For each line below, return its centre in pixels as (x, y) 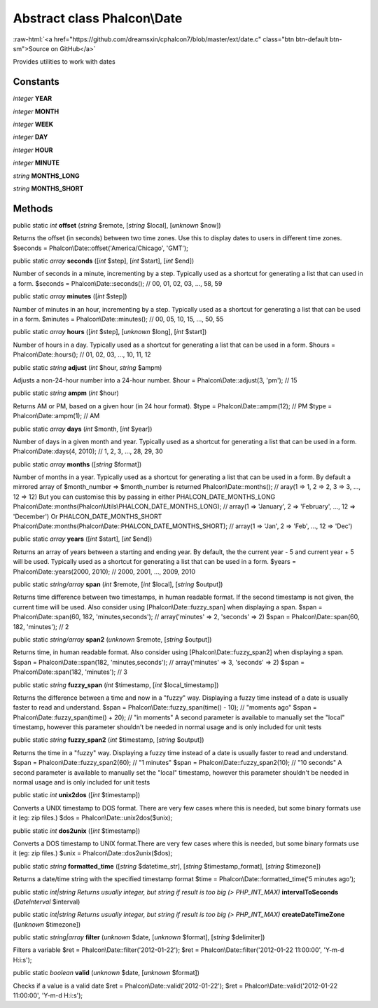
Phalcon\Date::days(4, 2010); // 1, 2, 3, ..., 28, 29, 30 (88, 451)
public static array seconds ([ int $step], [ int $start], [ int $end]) (104, 261)
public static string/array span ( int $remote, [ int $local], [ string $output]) (118, 584)
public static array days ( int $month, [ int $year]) (83, 429)
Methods (33, 208)
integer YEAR (33, 99)
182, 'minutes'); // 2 (41, 626)
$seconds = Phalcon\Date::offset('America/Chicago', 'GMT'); (101, 248)
